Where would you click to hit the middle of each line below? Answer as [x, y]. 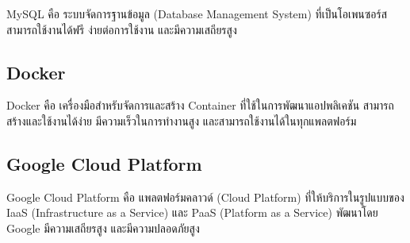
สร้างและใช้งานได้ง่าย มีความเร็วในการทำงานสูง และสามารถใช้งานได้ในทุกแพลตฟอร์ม [182, 120]
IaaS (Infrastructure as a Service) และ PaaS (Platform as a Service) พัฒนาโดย [192, 212]
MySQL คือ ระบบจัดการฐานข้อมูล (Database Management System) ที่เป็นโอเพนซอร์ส [197, 13]
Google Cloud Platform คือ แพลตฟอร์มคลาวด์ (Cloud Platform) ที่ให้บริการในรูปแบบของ [205, 197]
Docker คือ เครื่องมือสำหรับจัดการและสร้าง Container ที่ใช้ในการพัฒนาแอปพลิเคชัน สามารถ [200, 105]
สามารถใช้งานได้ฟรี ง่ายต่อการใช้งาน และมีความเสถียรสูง [122, 29]
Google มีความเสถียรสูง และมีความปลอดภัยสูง [103, 228]
